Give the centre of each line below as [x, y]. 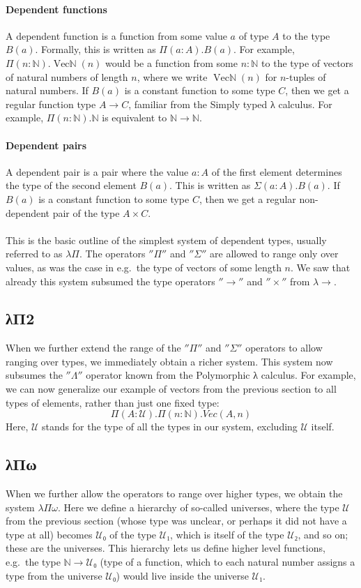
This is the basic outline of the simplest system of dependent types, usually [166, 240]
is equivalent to [135, 118]
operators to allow [284, 348]
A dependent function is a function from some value [116, 35]
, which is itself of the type [227, 534]
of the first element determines [277, 171]
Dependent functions [56, 9]
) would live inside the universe [182, 575]
